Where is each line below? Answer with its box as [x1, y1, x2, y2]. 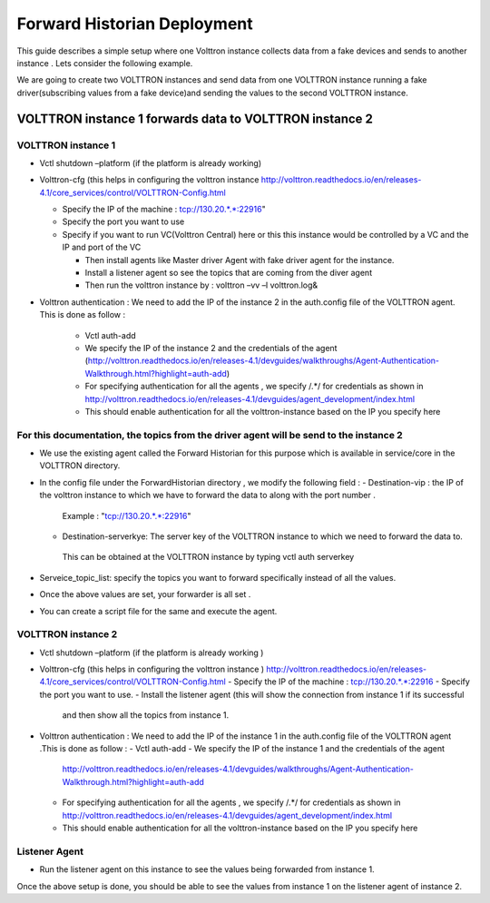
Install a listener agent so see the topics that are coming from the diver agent [84, 268, 372, 278]
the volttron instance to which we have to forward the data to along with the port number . [39, 490, 376, 501]
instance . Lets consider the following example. [16, 57, 193, 68]
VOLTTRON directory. [39, 460, 121, 471]
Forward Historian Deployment [16, 14, 253, 34]
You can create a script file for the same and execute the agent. [39, 605, 278, 616]
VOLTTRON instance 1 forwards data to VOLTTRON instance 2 [16, 111, 374, 126]
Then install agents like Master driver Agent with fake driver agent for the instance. [84, 254, 395, 265]
